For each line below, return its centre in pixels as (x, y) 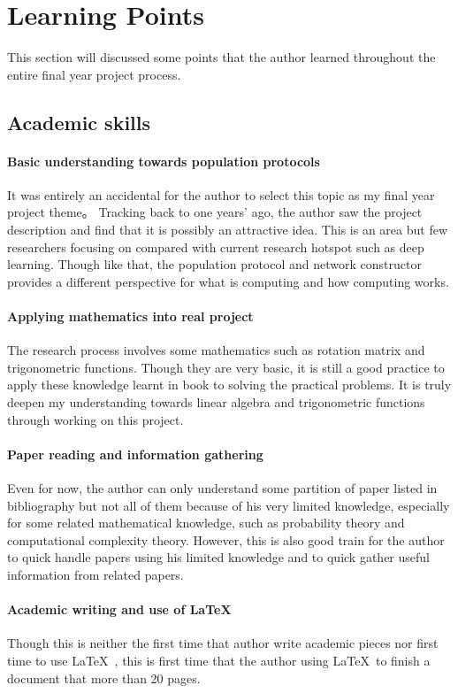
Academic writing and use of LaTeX (119, 609)
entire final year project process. (94, 74)
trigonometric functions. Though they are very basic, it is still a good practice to (226, 367)
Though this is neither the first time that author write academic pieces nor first (223, 643)
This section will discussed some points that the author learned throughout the (221, 57)
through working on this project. (95, 419)
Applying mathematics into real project (130, 316)
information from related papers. (95, 574)
